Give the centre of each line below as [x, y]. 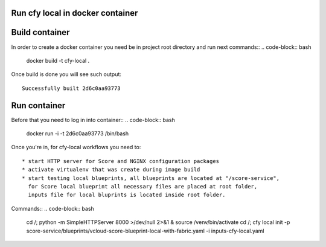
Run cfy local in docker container [75, 13]
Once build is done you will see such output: [66, 74]
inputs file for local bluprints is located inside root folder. [127, 195]
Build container [40, 32]
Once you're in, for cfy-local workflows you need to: [76, 147]
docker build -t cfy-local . [58, 60]
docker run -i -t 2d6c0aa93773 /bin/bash [78, 133]
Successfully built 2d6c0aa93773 [71, 88]
